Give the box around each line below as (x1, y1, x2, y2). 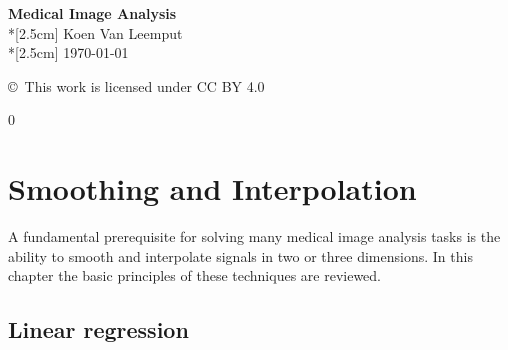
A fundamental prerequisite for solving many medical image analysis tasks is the (8, 226, 501, 247)
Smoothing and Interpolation (8, 168, 417, 209)
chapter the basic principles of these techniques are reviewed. (8, 265, 381, 286)
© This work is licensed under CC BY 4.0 (8, 75, 265, 96)
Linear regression (8, 314, 189, 345)
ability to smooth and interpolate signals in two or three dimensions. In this (8, 245, 473, 266)
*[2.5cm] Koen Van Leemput (8, 22, 183, 43)
